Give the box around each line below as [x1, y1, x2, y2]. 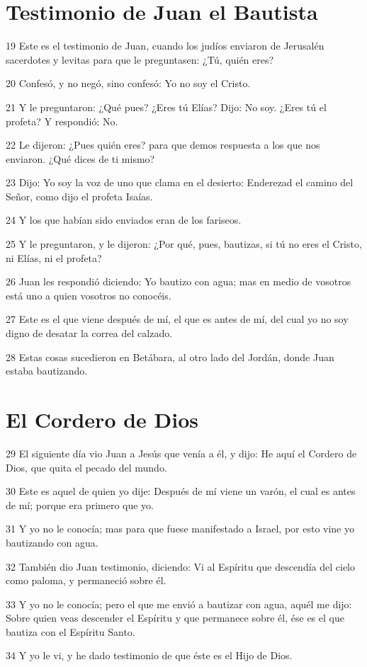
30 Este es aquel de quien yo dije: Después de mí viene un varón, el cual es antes [6, 484, 356, 498]
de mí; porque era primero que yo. [6, 497, 154, 512]
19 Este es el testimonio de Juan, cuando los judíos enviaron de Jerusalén [6, 38, 324, 53]
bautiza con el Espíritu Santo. [6, 624, 135, 639]
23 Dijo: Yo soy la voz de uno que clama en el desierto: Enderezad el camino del [6, 175, 354, 190]
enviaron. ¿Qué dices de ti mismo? [6, 151, 155, 166]
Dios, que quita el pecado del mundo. [6, 460, 167, 474]
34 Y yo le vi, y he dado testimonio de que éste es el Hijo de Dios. [6, 648, 293, 663]
